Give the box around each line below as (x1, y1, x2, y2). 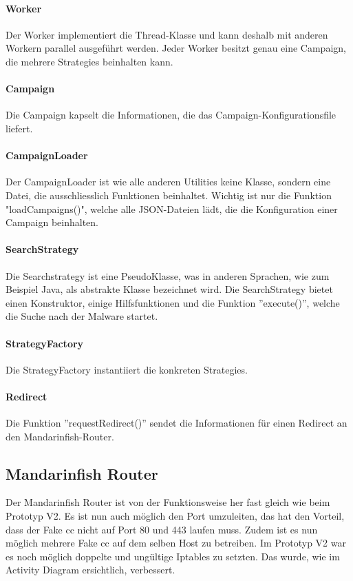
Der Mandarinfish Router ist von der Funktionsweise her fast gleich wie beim (6, 495, 330, 509)
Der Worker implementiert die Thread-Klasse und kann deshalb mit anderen (6, 27, 328, 41)
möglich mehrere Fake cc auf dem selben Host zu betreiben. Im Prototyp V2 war (6, 536, 346, 550)
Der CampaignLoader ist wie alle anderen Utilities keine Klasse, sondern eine (6, 174, 331, 189)
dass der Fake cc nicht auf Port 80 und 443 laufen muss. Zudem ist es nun (6, 522, 318, 536)
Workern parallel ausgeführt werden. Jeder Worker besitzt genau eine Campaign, (6, 41, 346, 55)
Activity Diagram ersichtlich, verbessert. (6, 562, 175, 577)
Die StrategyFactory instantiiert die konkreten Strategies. (6, 362, 248, 376)
